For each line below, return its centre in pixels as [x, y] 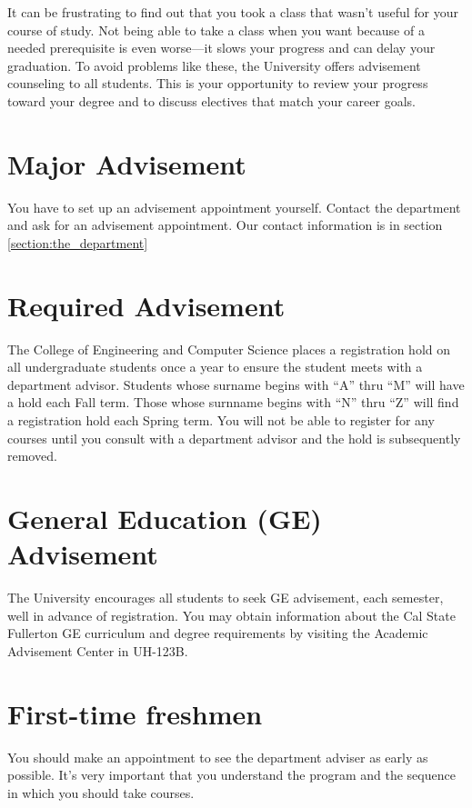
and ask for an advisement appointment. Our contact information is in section [225, 225]
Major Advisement [127, 163]
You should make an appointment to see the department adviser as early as [218, 757]
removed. [32, 456]
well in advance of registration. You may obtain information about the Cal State [231, 615]
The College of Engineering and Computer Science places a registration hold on [229, 349]
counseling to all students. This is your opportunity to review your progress [218, 83]
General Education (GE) [165, 518]
